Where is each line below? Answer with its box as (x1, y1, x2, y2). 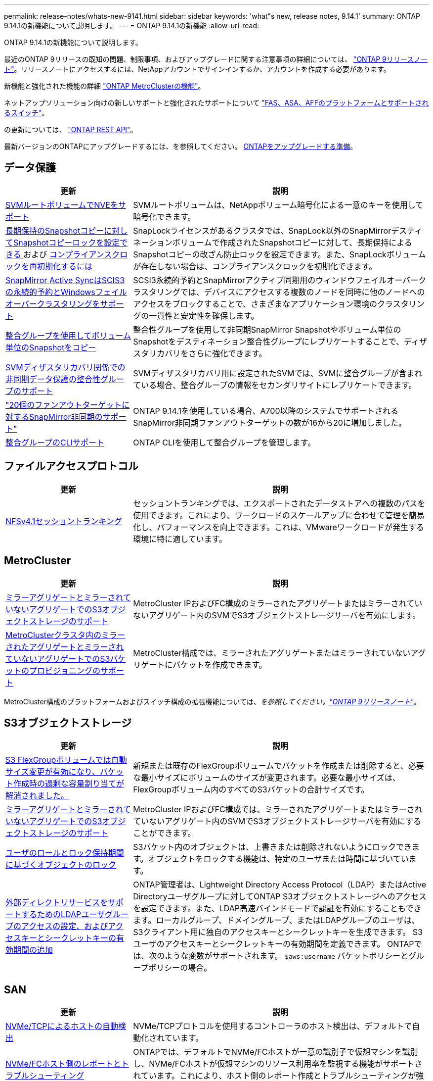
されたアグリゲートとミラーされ (5, 641, 124, 652)
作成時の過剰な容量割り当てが (13, 779, 125, 789)
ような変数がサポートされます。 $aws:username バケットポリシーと (165, 951, 409, 961)
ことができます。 (133, 828, 196, 838)
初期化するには (37, 261, 93, 271)
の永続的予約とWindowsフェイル (5, 287, 127, 297)
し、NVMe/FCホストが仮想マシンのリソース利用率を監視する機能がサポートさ (133, 1059, 423, 1069)
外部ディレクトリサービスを (5, 897, 108, 908)
